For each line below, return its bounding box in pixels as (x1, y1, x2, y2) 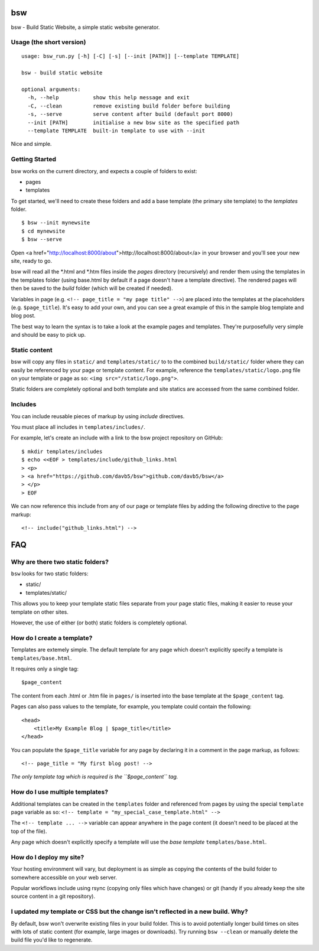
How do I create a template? (11, 634, 93, 642)
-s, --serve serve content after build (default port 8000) (27, 111, 233, 118)
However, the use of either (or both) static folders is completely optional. (11, 619, 188, 626)
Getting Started (11, 155, 56, 164)
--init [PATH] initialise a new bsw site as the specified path (27, 119, 240, 126)
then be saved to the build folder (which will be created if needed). (11, 285, 174, 292)
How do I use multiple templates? (11, 788, 109, 796)
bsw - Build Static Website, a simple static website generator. (11, 24, 160, 31)
